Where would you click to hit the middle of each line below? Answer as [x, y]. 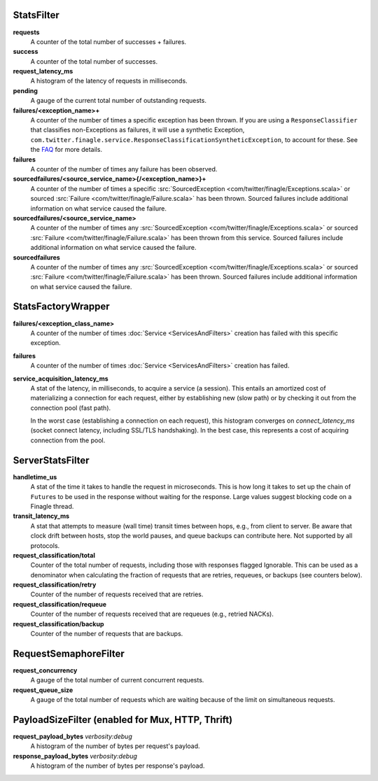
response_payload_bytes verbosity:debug [75, 756]
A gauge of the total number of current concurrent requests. [117, 680]
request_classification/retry [55, 585]
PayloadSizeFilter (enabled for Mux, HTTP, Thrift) [123, 720]
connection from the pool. [68, 440]
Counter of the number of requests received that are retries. [117, 594]
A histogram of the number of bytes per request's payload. [115, 746]
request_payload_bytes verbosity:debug [72, 737]
